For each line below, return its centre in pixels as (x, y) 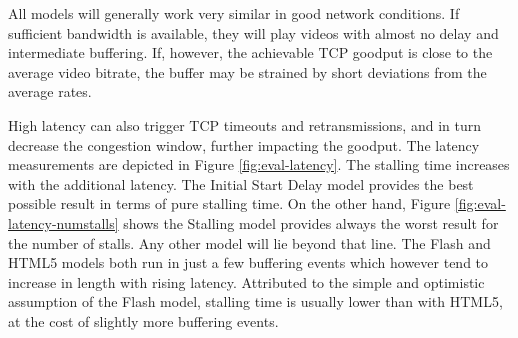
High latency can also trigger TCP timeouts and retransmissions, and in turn (244, 124)
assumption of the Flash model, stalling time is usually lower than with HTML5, (255, 301)
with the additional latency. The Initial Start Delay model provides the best (241, 183)
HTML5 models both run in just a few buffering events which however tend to (248, 262)
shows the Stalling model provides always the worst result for (311, 222)
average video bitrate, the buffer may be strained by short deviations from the (247, 71)
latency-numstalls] (63, 222)
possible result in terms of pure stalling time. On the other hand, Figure (229, 203)
